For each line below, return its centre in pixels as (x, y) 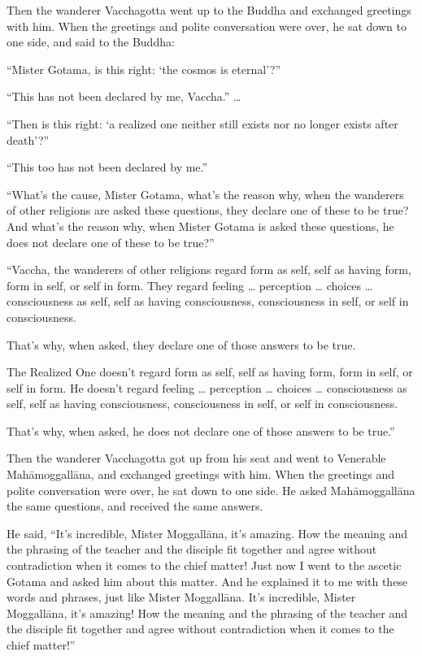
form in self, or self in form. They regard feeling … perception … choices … (190, 285)
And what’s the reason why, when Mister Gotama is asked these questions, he (200, 226)
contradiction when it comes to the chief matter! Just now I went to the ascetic (204, 565)
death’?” (28, 139)
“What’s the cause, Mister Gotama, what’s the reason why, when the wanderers (205, 194)
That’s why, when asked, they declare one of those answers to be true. (181, 344)
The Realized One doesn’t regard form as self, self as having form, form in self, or (210, 372)
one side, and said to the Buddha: (91, 42)
